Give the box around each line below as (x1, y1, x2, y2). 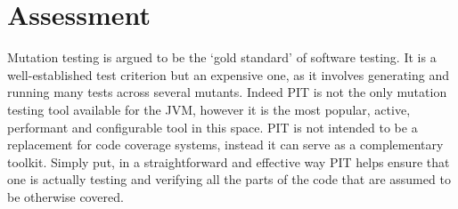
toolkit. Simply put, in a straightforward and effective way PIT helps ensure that (7, 152, 450, 171)
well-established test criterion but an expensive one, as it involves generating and (7, 65, 450, 84)
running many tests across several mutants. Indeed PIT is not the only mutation (7, 83, 447, 101)
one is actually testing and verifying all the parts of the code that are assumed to (7, 170, 451, 189)
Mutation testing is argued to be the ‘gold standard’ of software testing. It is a (7, 48, 437, 67)
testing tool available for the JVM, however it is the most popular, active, (7, 100, 411, 118)
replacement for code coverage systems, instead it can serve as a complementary (7, 135, 444, 154)
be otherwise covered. (7, 187, 124, 205)
